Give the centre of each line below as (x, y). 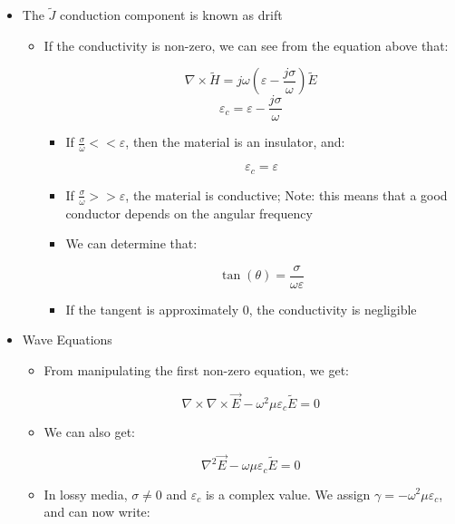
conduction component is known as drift (171, 15)
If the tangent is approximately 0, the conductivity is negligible (241, 309)
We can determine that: (131, 243)
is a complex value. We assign (288, 494)
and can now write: (97, 512)
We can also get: (89, 432)
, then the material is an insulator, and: (235, 142)
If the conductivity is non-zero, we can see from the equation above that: (246, 45)
